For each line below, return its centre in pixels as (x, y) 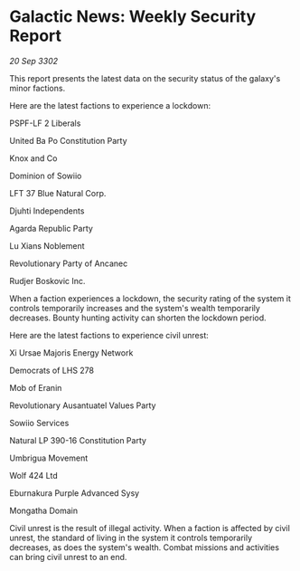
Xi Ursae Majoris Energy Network (71, 352)
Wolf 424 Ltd (33, 475)
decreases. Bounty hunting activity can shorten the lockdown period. (138, 318)
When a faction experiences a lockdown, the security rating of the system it (150, 298)
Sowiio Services (39, 423)
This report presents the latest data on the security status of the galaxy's (145, 78)
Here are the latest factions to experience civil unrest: (109, 335)
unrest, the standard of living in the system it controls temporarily (131, 538)
